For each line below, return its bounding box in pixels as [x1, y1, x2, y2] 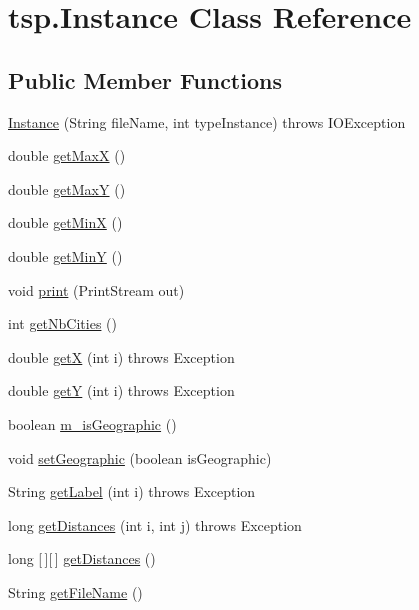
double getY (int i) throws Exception [8, 380, 235, 401]
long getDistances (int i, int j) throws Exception [8, 514, 302, 535]
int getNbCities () [8, 313, 117, 334]
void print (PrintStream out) [8, 279, 185, 300]
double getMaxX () [8, 145, 126, 166]
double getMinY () [8, 245, 123, 266]
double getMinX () [8, 212, 123, 233]
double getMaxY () [8, 178, 126, 199]
